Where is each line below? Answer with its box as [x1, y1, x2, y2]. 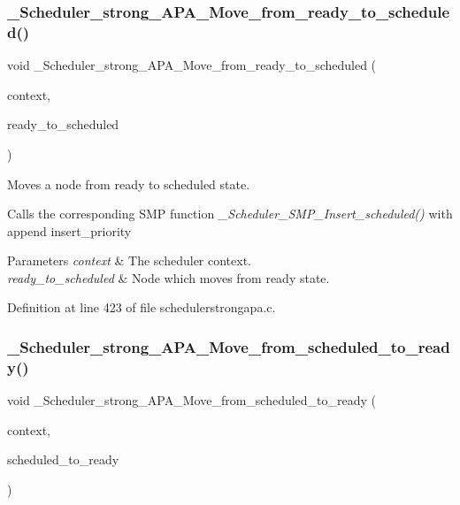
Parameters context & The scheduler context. [7, 251, 251, 270]
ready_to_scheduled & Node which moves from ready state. [7, 268, 330, 287]
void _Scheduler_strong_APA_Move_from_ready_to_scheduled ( [7, 56, 377, 74]
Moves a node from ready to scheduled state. [7, 174, 250, 193]
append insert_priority [7, 221, 132, 240]
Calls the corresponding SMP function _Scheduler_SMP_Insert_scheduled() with [7, 204, 453, 223]
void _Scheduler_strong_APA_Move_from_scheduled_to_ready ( [7, 391, 377, 409]
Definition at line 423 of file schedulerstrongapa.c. [7, 298, 276, 317]
